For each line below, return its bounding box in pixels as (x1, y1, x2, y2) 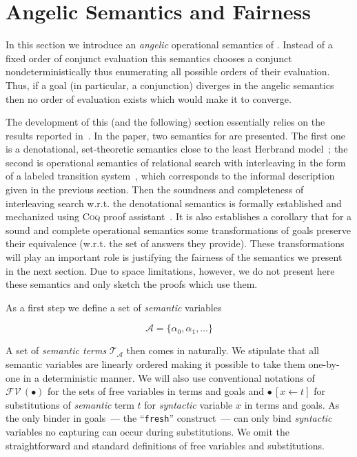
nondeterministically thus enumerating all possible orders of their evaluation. (6, 64, 330, 79)
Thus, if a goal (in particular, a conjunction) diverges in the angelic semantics (6, 77, 334, 92)
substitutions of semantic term (6, 397, 134, 411)
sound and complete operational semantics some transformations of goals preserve (6, 222, 351, 237)
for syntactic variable (144, 397, 233, 411)
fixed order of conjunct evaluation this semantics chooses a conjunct (6, 50, 292, 65)
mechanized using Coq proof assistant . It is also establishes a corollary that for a (6, 209, 352, 224)
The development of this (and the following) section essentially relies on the (6, 115, 325, 129)
